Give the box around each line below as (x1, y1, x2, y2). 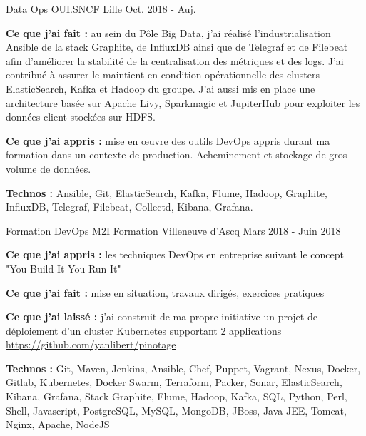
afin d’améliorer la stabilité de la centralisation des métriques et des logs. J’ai (6, 53, 344, 68)
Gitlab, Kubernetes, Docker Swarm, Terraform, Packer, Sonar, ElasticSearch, (6, 375, 342, 390)
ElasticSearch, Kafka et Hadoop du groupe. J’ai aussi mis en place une (6, 81, 315, 96)
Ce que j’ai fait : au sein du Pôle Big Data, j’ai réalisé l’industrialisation (6, 25, 331, 40)
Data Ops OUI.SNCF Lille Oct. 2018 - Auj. (6, 1, 196, 16)
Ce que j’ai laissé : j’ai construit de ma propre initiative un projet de (6, 309, 317, 324)
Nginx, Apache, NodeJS (6, 417, 110, 432)
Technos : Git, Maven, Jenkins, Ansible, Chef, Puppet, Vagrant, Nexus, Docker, (6, 360, 361, 375)
